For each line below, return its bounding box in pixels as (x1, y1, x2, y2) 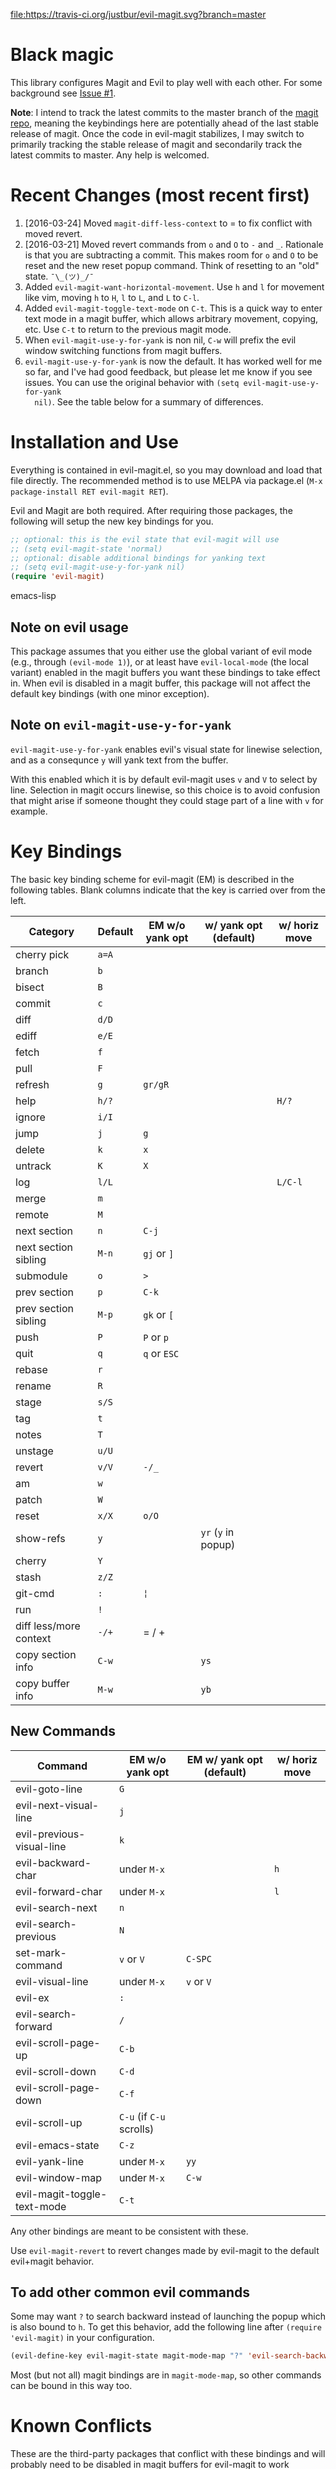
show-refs (15, 1531, 66, 1545)
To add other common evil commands (10, 2284, 250, 2301)
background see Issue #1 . (10, 87, 117, 99)
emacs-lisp (10, 590, 57, 602)
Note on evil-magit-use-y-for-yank (10, 717, 232, 734)
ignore (15, 1110, 46, 1124)
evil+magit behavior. (10, 2255, 95, 2267)
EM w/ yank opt (186, 1752, 263, 1766)
